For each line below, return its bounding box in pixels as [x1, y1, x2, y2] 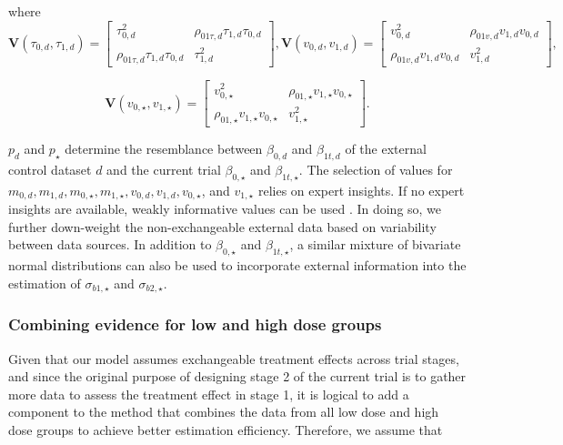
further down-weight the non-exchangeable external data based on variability [8, 217, 437, 236]
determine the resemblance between [65, 139, 263, 158]
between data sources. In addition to [8, 235, 212, 254]
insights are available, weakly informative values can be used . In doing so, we [8, 199, 442, 218]
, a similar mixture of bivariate [289, 235, 461, 254]
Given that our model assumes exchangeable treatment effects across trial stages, [8, 349, 459, 368]
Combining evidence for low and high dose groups [8, 313, 382, 336]
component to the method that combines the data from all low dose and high [8, 402, 439, 421]
